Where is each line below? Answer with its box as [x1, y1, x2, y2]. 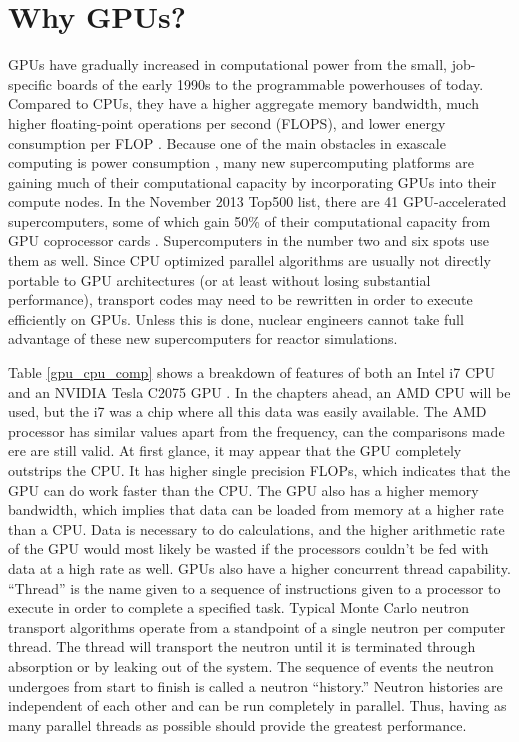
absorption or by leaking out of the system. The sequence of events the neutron [8, 655, 494, 676]
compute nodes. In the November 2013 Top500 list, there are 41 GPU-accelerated [8, 191, 507, 212]
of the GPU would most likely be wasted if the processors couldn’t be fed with [8, 538, 489, 559]
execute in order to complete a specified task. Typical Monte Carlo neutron [8, 597, 470, 618]
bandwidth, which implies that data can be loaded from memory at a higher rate [8, 499, 504, 520]
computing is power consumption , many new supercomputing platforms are [8, 152, 474, 173]
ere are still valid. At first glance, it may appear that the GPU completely [8, 440, 462, 461]
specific [8, 73, 53, 94]
